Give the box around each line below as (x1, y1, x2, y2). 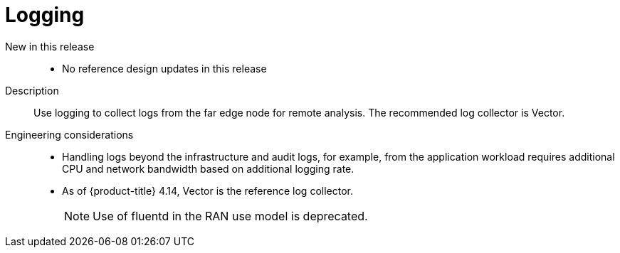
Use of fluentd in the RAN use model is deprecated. (93, 208, 368, 223)
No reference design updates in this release (62, 62, 267, 75)
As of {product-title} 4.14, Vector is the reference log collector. (62, 184, 353, 197)
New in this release (5, 40, 95, 53)
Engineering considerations (5, 128, 134, 141)
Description (5, 84, 59, 97)
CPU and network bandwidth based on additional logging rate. (62, 162, 354, 175)
